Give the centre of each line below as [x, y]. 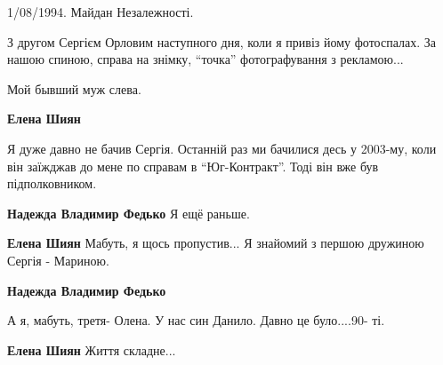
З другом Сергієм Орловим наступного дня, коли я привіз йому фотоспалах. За [221, 41]
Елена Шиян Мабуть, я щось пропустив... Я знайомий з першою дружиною [216, 243]
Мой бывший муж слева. [74, 88]
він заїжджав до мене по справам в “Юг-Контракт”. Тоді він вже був [193, 166]
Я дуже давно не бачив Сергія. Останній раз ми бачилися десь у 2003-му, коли [222, 148]
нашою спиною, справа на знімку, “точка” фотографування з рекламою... [205, 59]
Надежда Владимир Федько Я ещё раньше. [129, 213]
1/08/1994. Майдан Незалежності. [101, 12]
